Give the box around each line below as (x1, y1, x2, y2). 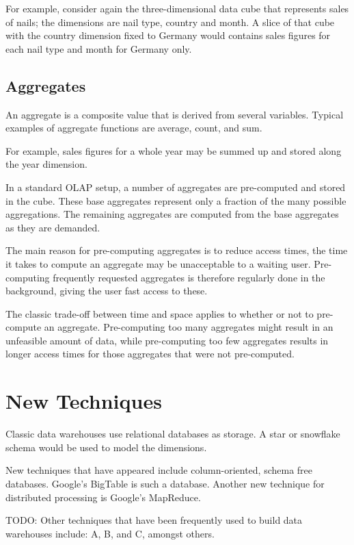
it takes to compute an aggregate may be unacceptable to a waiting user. (5, 256, 311, 270)
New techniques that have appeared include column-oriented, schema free (5, 463, 313, 477)
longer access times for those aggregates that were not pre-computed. (5, 346, 295, 361)
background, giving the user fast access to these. (5, 283, 208, 298)
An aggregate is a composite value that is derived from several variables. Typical (5, 107, 344, 121)
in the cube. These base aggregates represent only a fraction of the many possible (5, 193, 346, 207)
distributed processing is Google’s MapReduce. (5, 490, 201, 504)
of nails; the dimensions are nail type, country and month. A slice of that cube (5, 14, 335, 29)
